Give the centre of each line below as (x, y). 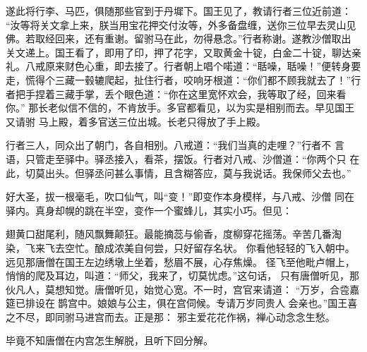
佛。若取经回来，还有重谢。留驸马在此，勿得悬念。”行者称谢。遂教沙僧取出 (179, 38)
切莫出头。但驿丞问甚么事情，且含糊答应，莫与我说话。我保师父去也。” (188, 172)
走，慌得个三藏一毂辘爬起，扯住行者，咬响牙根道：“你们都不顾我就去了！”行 (183, 79)
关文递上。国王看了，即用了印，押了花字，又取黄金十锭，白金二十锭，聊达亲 (183, 52)
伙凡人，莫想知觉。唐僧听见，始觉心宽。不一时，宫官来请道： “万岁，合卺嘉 (183, 289)
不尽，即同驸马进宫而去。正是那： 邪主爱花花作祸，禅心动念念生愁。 (175, 316)
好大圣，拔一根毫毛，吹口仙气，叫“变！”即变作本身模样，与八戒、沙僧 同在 (180, 196)
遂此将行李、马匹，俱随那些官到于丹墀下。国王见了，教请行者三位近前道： (179, 11)
